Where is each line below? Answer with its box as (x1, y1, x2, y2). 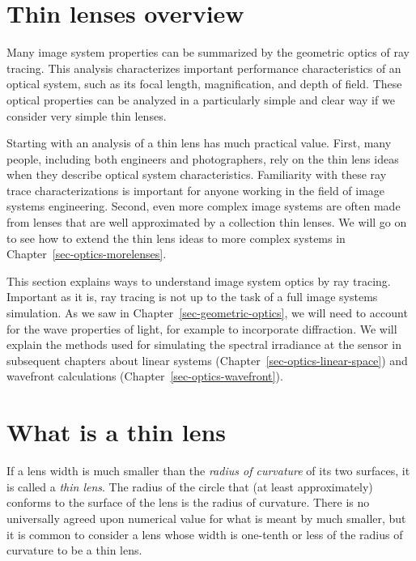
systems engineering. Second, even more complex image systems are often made (6, 198, 401, 215)
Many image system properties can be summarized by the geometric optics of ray (6, 44, 410, 61)
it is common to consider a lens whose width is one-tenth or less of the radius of (6, 525, 403, 542)
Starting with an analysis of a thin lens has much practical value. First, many (6, 134, 392, 151)
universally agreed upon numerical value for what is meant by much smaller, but (6, 509, 406, 526)
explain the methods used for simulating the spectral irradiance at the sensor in (6, 336, 401, 353)
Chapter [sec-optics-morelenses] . (6, 245, 167, 262)
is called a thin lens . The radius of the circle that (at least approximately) (6, 478, 373, 495)
